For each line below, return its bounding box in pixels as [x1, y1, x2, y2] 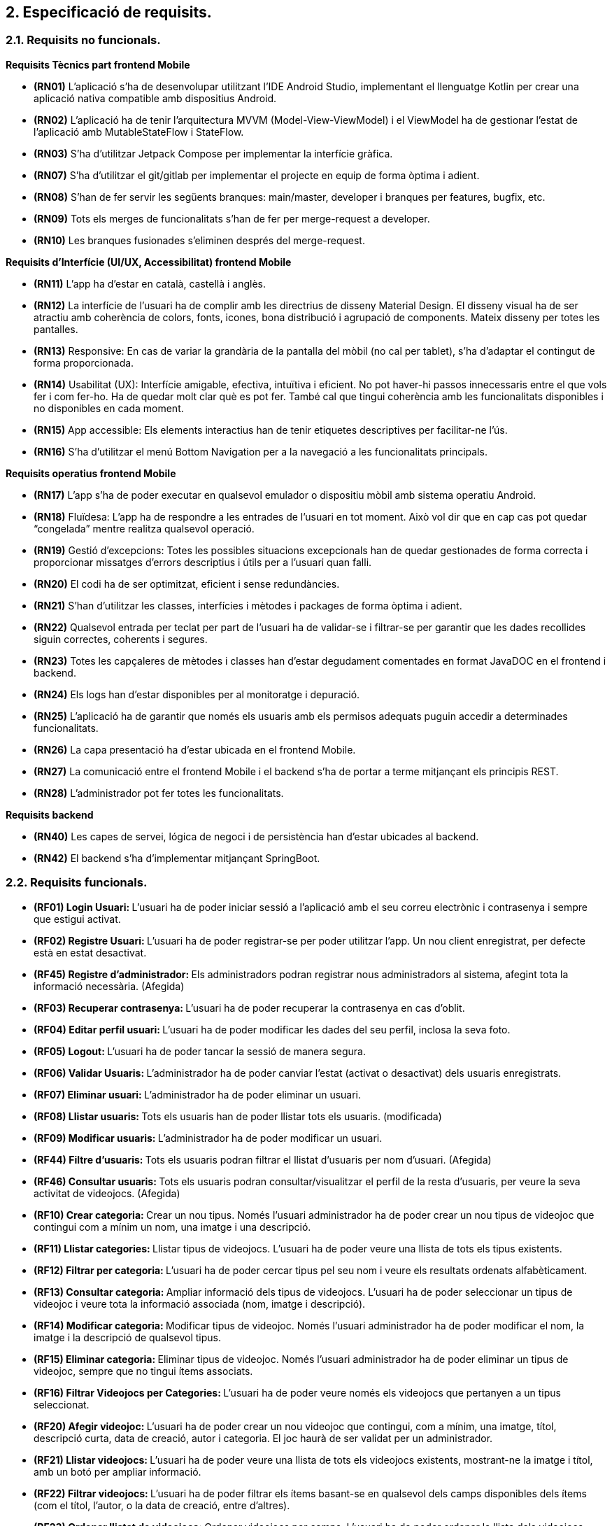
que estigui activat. [34, 912, 121, 925]
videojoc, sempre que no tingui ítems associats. [34, 1364, 253, 1377]
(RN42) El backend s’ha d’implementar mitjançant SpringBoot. [34, 852, 320, 864]
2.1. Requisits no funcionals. [6, 33, 161, 48]
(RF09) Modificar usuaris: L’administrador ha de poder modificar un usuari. [34, 1131, 383, 1144]
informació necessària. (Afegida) [34, 980, 185, 992]
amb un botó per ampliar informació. [34, 1465, 201, 1478]
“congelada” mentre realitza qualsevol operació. [34, 522, 255, 535]
